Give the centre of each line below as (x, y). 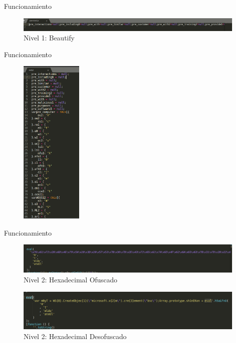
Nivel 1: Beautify (49, 38)
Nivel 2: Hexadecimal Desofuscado (75, 336)
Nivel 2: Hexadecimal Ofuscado (71, 279)
